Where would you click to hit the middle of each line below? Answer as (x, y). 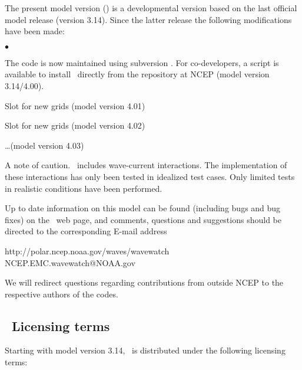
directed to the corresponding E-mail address (86, 231)
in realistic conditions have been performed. (84, 188)
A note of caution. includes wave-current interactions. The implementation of (146, 165)
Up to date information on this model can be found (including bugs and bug (143, 208)
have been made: (35, 31)
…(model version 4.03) (44, 145)
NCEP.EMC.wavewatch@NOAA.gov (70, 262)
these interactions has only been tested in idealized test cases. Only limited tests (150, 176)
